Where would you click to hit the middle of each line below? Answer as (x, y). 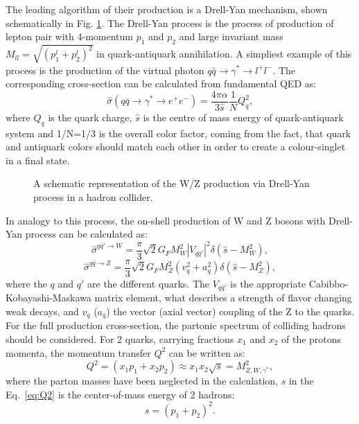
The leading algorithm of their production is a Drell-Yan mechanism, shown (167, 9)
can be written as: (207, 352)
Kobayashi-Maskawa (49, 298)
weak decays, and (42, 311)
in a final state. (38, 160)
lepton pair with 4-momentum (69, 36)
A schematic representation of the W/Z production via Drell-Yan (172, 183)
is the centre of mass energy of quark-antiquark (243, 117)
